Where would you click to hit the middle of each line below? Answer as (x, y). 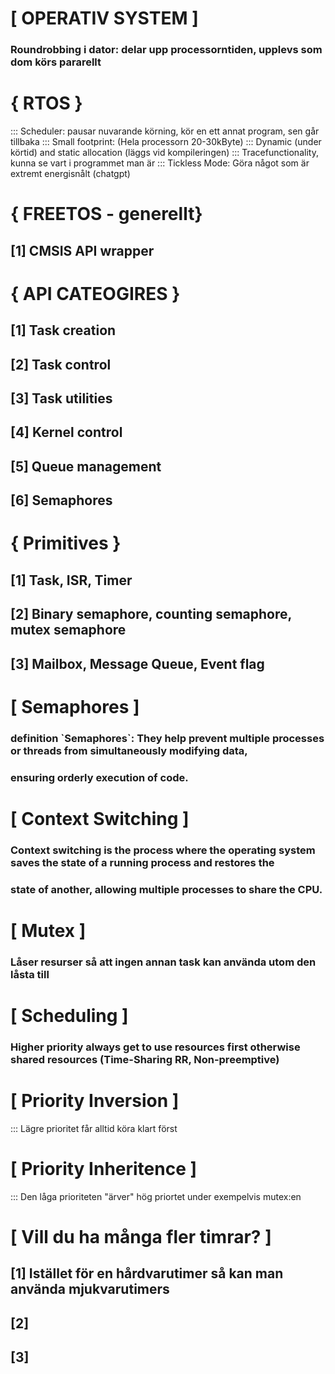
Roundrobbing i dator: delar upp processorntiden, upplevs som (166, 50)
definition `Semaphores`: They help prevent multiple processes (167, 738)
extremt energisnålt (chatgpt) (70, 174)
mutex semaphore (68, 630)
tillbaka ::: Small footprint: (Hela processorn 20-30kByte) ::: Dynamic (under (166, 142)
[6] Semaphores (61, 500)
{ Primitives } (66, 543)
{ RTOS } (46, 103)
